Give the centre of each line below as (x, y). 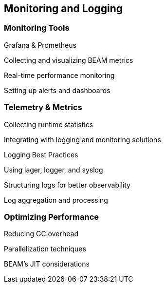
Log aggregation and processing (56, 200)
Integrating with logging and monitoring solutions (82, 139)
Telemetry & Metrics (43, 107)
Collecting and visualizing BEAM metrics (69, 60)
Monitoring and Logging (64, 9)
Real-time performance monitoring (59, 75)
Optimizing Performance (52, 217)
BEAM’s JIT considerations (47, 264)
